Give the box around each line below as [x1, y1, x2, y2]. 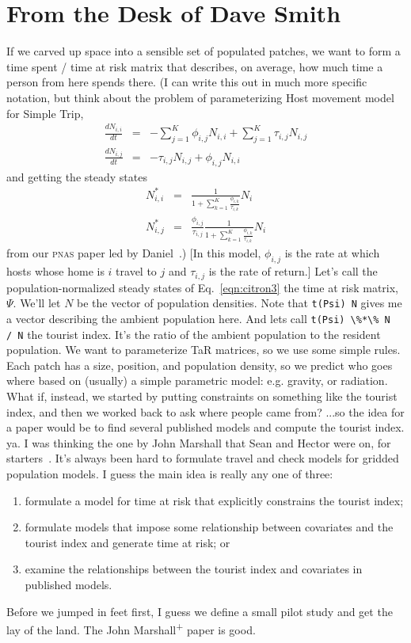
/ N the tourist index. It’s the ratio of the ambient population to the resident [6, 325, 381, 342]
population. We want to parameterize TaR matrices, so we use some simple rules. [6, 341, 401, 358]
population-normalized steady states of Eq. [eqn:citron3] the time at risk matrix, [6, 279, 398, 295]
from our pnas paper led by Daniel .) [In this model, [6, 245, 261, 261]
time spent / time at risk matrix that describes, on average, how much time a [6, 58, 383, 74]
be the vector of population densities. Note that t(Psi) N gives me [77, 295, 402, 311]
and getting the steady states [6, 168, 147, 185]
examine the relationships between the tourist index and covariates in [25, 561, 363, 577]
